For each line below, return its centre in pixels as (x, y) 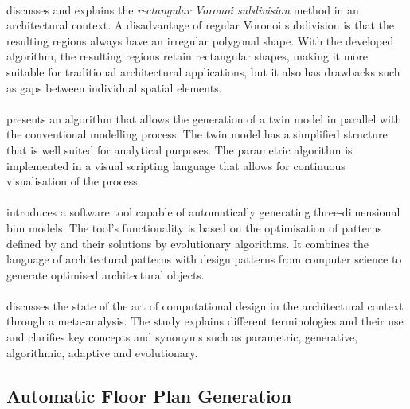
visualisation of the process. (74, 181)
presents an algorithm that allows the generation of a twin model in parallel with (204, 118)
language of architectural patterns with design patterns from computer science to (204, 259)
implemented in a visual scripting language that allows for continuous (176, 165)
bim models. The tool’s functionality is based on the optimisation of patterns (194, 227)
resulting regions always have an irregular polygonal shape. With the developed (200, 40)
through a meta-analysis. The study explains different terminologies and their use (205, 321)
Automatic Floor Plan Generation (149, 395)
